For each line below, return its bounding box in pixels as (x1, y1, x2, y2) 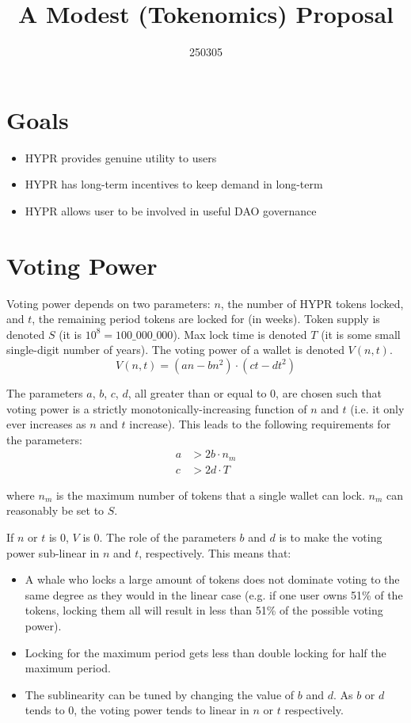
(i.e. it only (350, 400, 405, 417)
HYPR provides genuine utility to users (25, 149, 217, 166)
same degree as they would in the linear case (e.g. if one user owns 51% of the (25, 586, 403, 603)
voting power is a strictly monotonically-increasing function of (6, 400, 307, 417)
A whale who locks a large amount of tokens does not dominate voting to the (25, 571, 400, 588)
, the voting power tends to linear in (74, 702, 249, 718)
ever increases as (6, 416, 86, 432)
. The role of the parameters (99, 529, 236, 546)
